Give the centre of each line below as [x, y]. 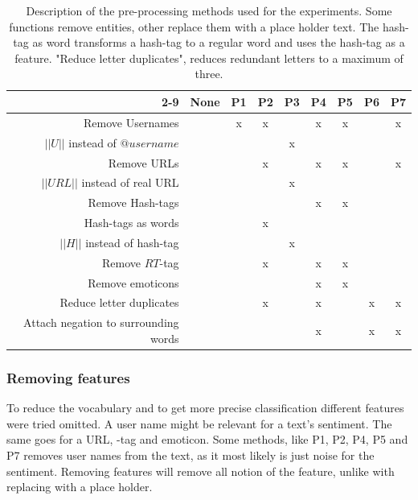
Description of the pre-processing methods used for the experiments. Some [209, 10]
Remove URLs [143, 162]
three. [209, 74]
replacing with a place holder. [80, 487]
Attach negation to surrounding [101, 322]
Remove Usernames [131, 122]
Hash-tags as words [131, 223]
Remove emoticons [133, 282]
